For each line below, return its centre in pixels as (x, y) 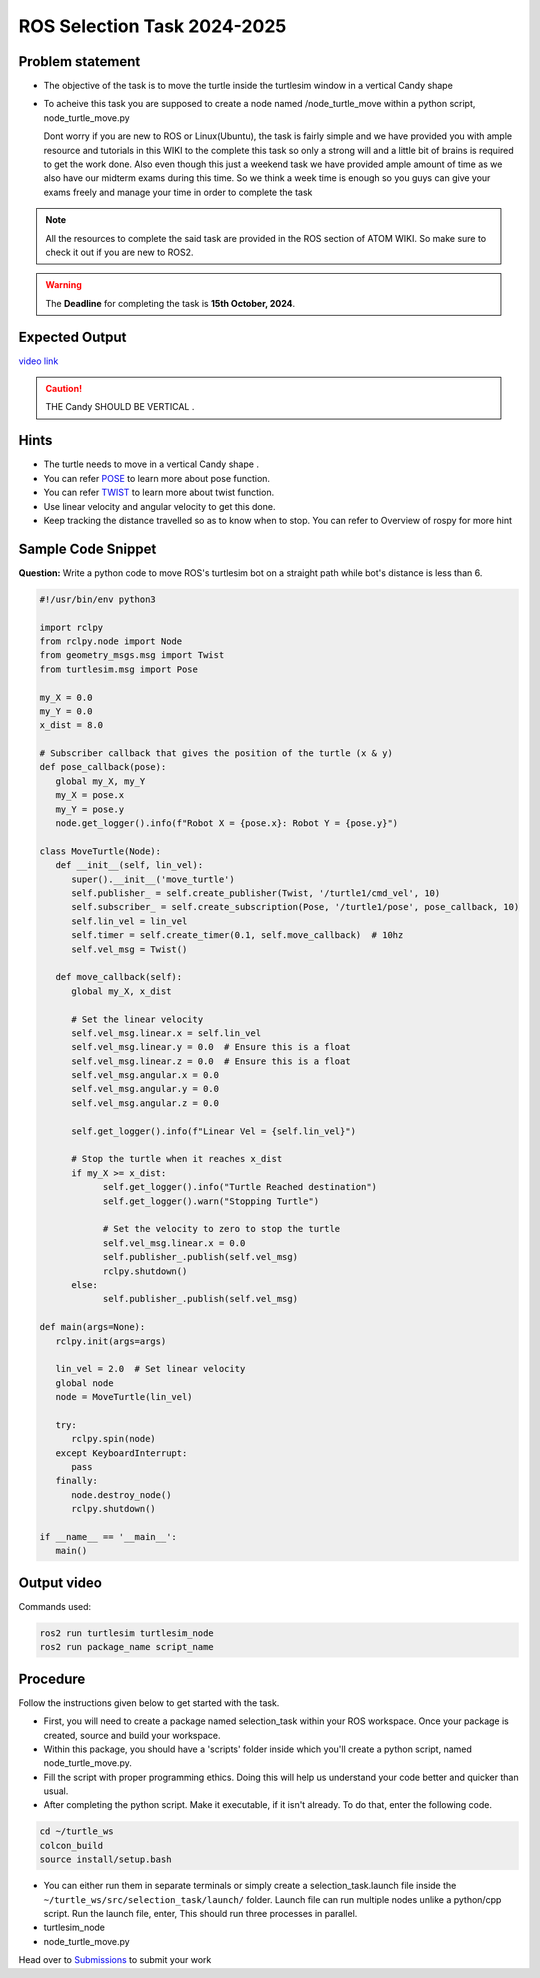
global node (84, 1383)
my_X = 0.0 (66, 697)
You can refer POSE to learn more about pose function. (156, 478)
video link (38, 361)
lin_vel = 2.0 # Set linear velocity (150, 1369)
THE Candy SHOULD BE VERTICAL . (120, 407)
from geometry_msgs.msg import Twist (132, 655)
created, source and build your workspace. (132, 1735)
